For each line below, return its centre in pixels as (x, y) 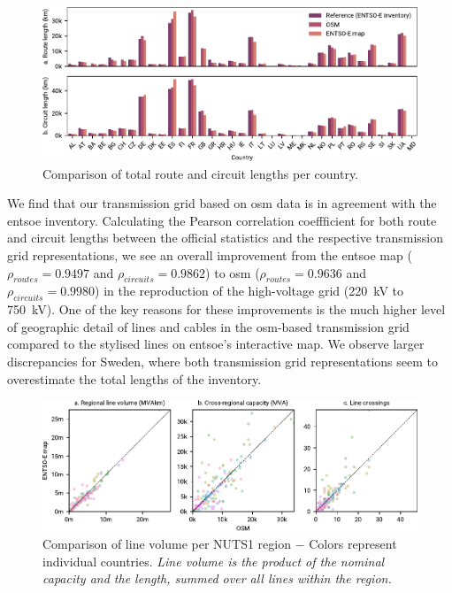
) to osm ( (233, 272)
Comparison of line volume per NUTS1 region (167, 544)
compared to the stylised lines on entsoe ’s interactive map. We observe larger (216, 344)
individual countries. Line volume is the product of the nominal (214, 561)
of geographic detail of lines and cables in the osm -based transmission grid (208, 326)
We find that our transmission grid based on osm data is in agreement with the (222, 203)
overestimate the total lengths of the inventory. (134, 378)
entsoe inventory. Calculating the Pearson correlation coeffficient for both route (222, 220)
